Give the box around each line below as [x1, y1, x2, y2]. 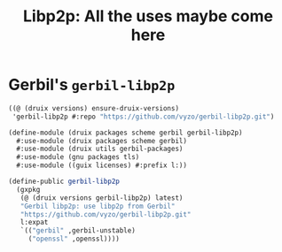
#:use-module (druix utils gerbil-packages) [16, 144, 184, 154]
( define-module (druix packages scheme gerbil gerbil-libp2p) [8, 128, 243, 137]
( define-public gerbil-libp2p [8, 177, 121, 187]
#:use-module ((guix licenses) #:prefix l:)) [16, 161, 188, 170]
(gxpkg [16, 185, 41, 194]
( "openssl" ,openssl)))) [27, 234, 121, 244]
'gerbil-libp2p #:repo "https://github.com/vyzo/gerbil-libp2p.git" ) [12, 112, 275, 121]
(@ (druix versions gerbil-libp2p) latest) [20, 193, 184, 202]
